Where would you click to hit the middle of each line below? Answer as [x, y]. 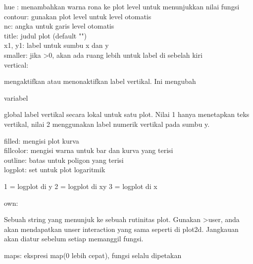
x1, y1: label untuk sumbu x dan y [56, 45]
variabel [16, 97]
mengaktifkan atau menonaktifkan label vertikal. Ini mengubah [100, 81]
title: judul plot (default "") [45, 35]
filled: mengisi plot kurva [42, 140]
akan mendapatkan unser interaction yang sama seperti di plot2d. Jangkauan [121, 229]
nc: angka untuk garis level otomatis [59, 26]
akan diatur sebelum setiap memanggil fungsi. [74, 239]
